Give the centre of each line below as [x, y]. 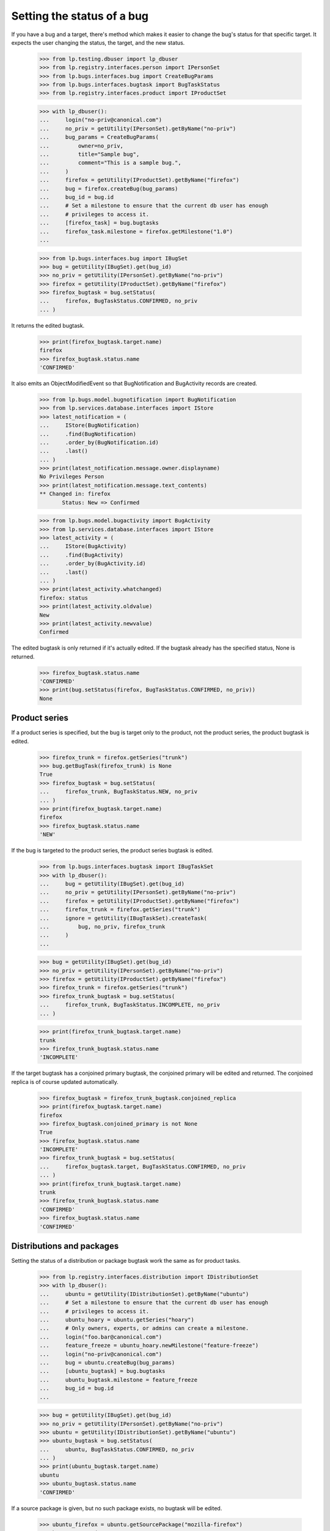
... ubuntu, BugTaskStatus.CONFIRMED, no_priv [117, 1449]
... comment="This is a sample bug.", [110, 163]
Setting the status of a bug [80, 16]
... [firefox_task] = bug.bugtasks [99, 223]
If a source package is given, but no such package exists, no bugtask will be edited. [117, 1508]
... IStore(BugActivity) [83, 546]
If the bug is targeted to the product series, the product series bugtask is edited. [112, 851]
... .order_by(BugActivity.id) [93, 564]
